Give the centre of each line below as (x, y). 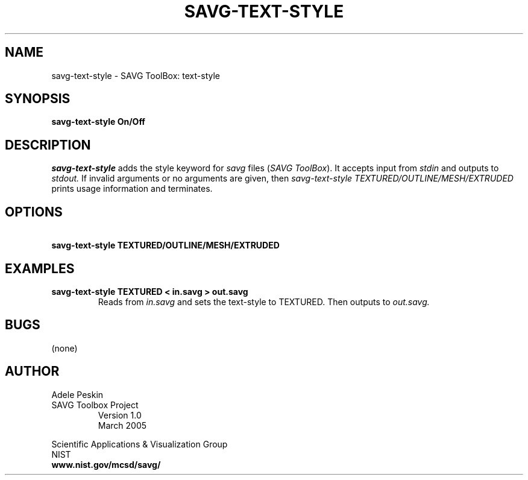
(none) (64, 348)
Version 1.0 (120, 415)
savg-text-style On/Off (98, 122)
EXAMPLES (40, 268)
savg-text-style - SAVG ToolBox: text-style (136, 75)
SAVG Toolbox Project (95, 405)
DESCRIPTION (48, 145)
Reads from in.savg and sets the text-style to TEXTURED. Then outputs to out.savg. (264, 302)
